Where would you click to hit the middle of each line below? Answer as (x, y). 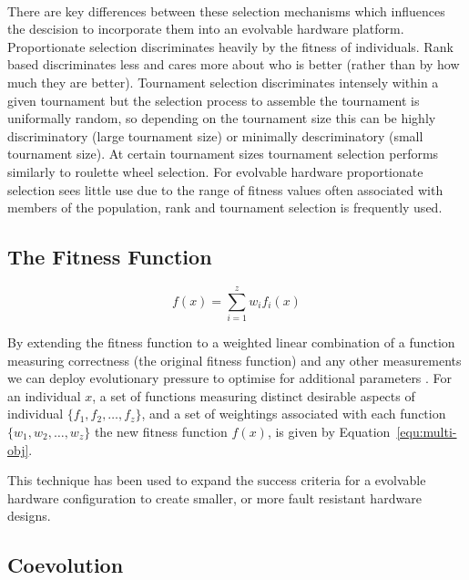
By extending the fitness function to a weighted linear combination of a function (231, 342)
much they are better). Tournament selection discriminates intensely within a (223, 82)
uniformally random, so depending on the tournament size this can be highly (222, 118)
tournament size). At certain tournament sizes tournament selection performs (223, 154)
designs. (29, 516)
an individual (44, 395)
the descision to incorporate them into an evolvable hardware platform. (206, 29)
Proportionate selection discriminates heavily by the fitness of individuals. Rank (230, 46)
